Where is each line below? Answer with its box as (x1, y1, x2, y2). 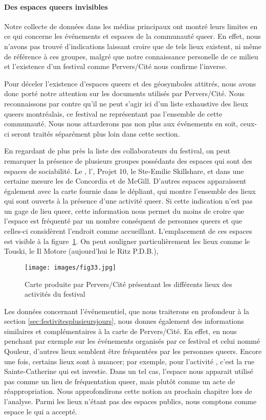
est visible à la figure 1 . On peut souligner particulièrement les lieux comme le (4, 235, 250, 246)
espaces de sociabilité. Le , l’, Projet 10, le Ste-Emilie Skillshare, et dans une (4, 165, 244, 176)
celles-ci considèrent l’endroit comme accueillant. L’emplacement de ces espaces (4, 226, 252, 236)
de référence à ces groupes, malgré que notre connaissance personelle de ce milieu (4, 51, 258, 61)
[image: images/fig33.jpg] (25, 263, 116, 271)
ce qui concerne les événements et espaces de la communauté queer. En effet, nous (4, 31, 261, 41)
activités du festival (25, 289, 85, 299)
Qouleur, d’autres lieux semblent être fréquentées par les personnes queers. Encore (4, 346, 262, 357)
